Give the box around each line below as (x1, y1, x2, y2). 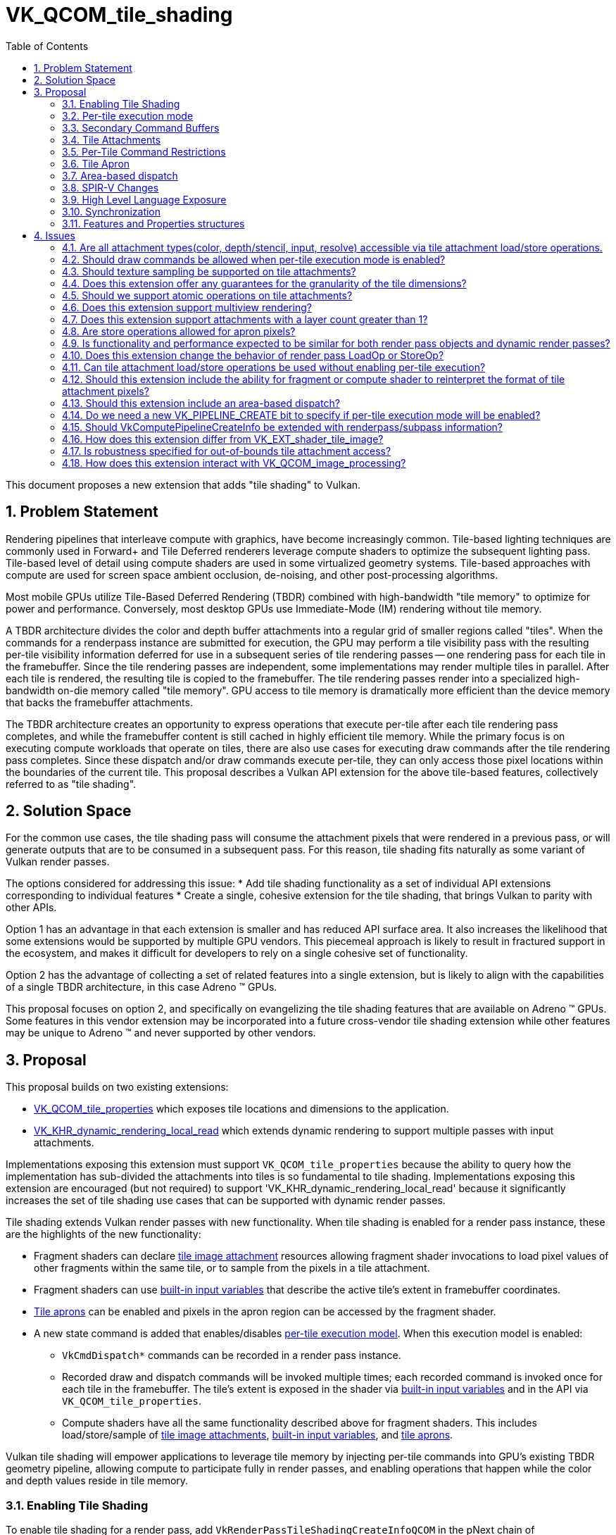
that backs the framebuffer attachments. (6, 696, 193, 708)
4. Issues (34, 229, 75, 242)
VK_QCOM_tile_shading (6, 3, 233, 27)
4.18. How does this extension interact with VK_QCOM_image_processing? (62, 456, 406, 469)
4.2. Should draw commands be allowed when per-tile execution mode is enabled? (62, 253, 446, 265)
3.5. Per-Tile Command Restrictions (62, 145, 226, 158)
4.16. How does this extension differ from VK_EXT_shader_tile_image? (62, 432, 384, 445)
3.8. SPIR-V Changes (62, 181, 159, 194)
